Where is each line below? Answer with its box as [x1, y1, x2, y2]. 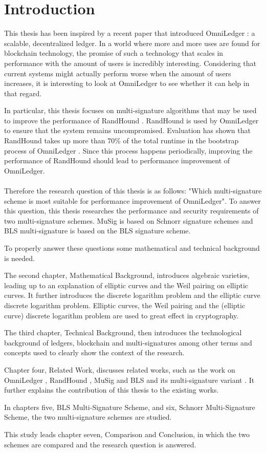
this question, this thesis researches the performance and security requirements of [4, 205, 259, 216]
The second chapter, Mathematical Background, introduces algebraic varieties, [4, 270, 250, 281]
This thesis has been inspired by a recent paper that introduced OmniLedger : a [4, 28, 255, 38]
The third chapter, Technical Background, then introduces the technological [4, 327, 242, 338]
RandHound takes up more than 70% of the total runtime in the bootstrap [4, 135, 239, 146]
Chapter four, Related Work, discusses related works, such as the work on [4, 364, 235, 375]
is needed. [4, 252, 35, 263]
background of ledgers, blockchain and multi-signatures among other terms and [4, 337, 252, 348]
